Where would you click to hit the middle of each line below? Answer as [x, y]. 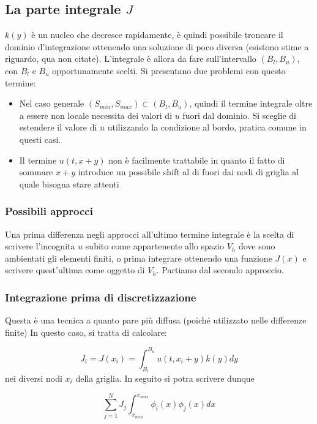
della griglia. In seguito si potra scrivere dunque [165, 378]
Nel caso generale [52, 103]
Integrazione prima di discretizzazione [101, 297]
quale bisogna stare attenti [69, 184]
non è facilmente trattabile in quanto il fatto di [197, 160]
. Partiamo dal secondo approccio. [220, 270]
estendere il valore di [58, 127]
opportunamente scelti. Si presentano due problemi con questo [169, 70]
